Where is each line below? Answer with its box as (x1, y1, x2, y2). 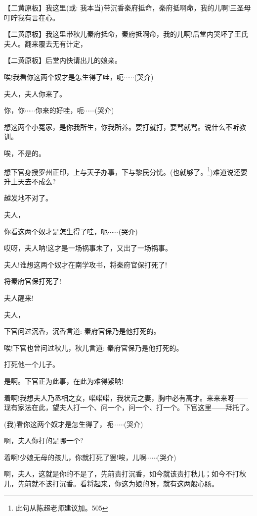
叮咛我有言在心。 (4, 12, 59, 22)
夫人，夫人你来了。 (4, 88, 66, 99)
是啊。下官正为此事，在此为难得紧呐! (4, 375, 124, 386)
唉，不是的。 (4, 148, 45, 158)
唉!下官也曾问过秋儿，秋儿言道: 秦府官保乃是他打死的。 (4, 342, 183, 353)
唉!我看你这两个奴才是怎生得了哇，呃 (4, 71, 124, 82)
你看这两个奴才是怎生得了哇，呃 (4, 226, 108, 236)
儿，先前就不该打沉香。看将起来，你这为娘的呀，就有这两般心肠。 (4, 478, 218, 489)
